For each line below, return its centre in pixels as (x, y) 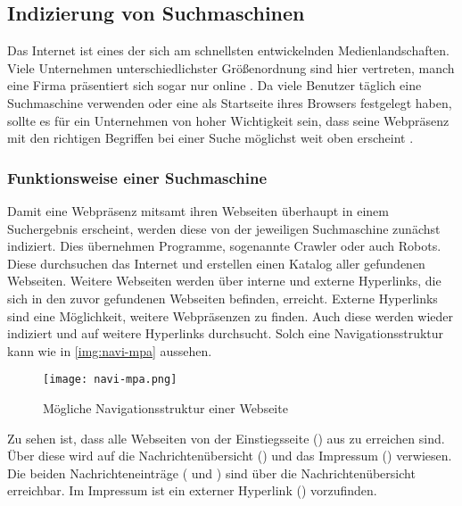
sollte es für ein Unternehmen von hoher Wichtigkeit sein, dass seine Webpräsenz (228, 120)
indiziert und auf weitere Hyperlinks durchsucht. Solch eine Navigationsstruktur (226, 333)
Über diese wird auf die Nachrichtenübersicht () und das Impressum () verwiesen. (230, 456)
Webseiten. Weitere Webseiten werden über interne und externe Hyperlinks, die (224, 281)
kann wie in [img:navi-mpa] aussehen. (110, 350)
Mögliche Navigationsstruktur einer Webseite (165, 407)
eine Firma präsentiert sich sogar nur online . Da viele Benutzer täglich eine (214, 85)
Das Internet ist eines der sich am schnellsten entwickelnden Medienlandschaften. (228, 50)
